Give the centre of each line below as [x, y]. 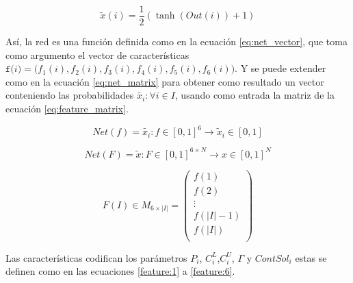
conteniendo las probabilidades [70, 95]
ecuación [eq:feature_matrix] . [67, 109]
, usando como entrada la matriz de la [254, 95]
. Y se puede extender [280, 68]
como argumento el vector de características [97, 54]
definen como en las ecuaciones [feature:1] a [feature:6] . [120, 271]
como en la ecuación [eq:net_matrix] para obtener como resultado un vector [165, 81]
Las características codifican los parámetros [96, 257]
